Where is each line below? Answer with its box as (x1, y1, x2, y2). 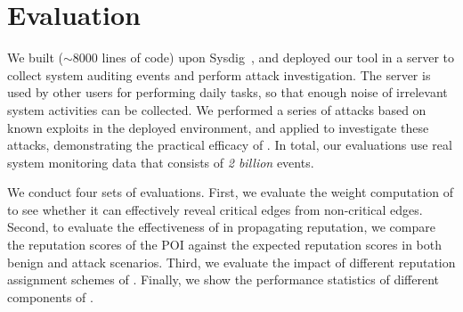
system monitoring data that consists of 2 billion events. (7, 152, 314, 171)
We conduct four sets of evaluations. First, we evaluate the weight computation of (7, 183, 454, 201)
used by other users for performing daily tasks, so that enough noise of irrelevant (7, 83, 448, 102)
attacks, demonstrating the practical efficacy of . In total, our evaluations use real (7, 135, 452, 154)
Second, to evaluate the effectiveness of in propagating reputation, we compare (7, 218, 435, 236)
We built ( (7, 48, 64, 67)
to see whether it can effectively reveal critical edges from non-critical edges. (7, 200, 423, 218)
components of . (7, 287, 93, 306)
